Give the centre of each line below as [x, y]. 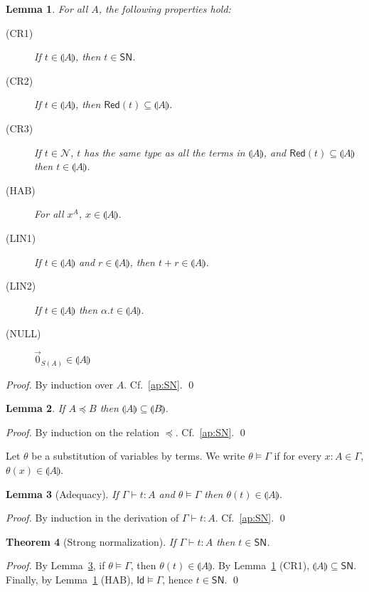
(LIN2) [21, 286]
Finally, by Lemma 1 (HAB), [70, 579]
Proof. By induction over [60, 384]
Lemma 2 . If [36, 408]
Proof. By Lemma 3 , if [55, 565]
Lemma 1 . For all [47, 9]
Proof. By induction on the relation [83, 432]
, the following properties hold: [165, 9]
